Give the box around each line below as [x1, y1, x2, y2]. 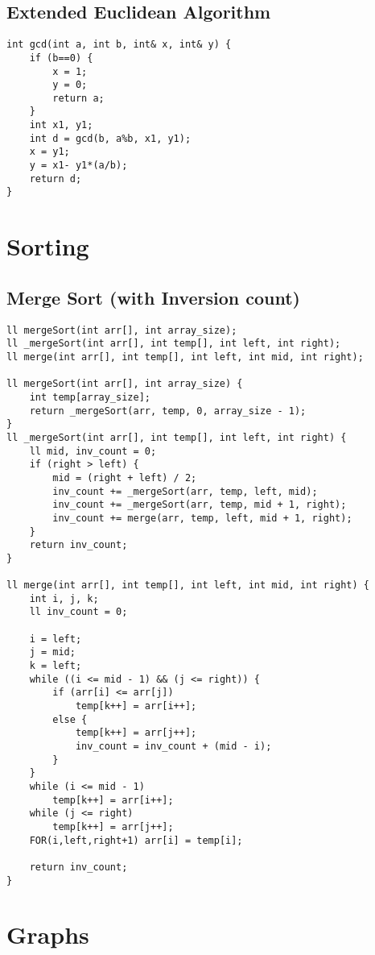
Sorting [6, 230, 89, 263]
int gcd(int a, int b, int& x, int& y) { [6, 39, 232, 51]
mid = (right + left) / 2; [52, 471, 197, 484]
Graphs [6, 918, 89, 951]
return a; [52, 92, 105, 104]
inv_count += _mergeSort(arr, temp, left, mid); [52, 485, 318, 497]
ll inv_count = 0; [29, 606, 128, 618]
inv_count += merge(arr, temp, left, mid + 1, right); [52, 512, 352, 524]
